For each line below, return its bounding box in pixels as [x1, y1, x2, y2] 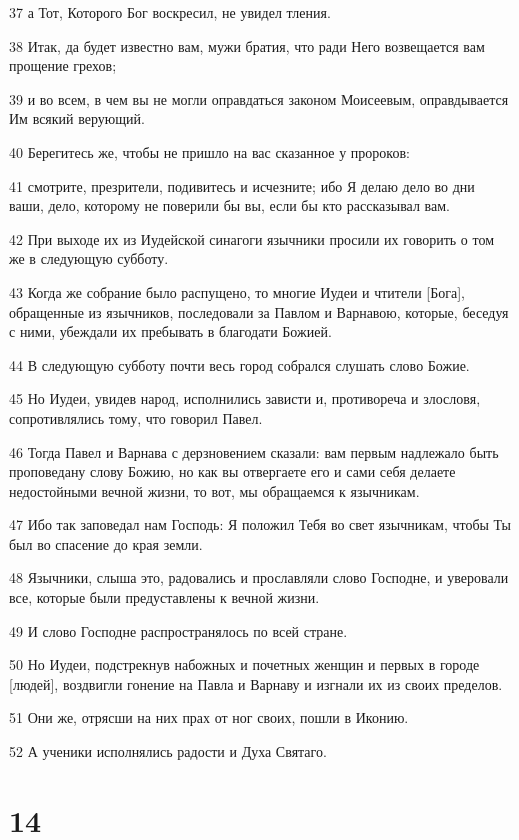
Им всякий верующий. [9, 108, 145, 129]
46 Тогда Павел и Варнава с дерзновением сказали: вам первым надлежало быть [9, 441, 499, 462]
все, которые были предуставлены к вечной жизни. [9, 587, 320, 608]
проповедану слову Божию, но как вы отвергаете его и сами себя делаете [9, 461, 456, 482]
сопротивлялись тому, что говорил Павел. [9, 407, 263, 428]
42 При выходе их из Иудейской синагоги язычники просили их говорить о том [9, 228, 495, 249]
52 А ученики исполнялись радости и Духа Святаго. [9, 741, 327, 762]
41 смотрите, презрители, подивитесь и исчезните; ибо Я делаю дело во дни [9, 175, 475, 196]
